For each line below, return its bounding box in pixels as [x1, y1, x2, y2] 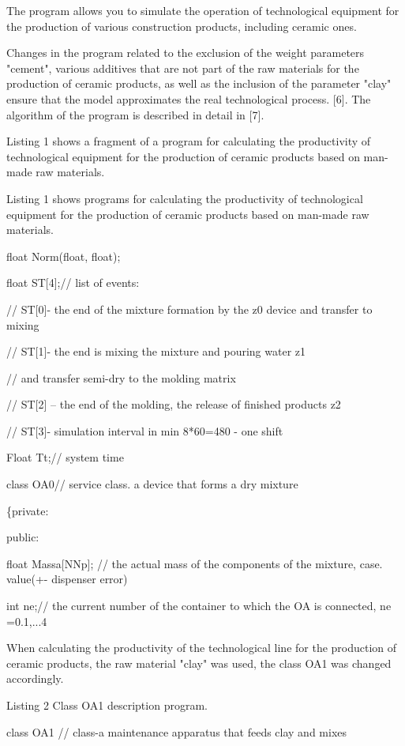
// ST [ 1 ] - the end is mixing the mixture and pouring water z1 [6, 343, 306, 360]
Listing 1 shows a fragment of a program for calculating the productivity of [6, 133, 371, 149]
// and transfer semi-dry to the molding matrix [6, 369, 236, 386]
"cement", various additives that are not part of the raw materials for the [6, 59, 359, 76]
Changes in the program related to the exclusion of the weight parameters [6, 44, 365, 61]
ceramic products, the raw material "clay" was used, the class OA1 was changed [6, 654, 392, 671]
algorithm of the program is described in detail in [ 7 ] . [6, 106, 264, 122]
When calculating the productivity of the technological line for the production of [6, 639, 397, 656]
